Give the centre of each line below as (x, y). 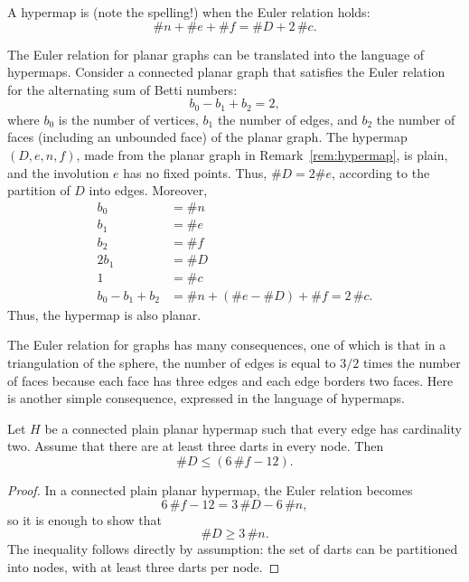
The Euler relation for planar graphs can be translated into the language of (216, 54)
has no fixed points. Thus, (195, 172)
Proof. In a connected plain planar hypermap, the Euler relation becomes (210, 489)
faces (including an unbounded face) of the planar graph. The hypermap (207, 137)
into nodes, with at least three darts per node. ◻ (144, 566)
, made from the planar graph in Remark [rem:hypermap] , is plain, (262, 155)
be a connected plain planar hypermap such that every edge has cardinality (253, 428)
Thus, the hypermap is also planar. (104, 314)
